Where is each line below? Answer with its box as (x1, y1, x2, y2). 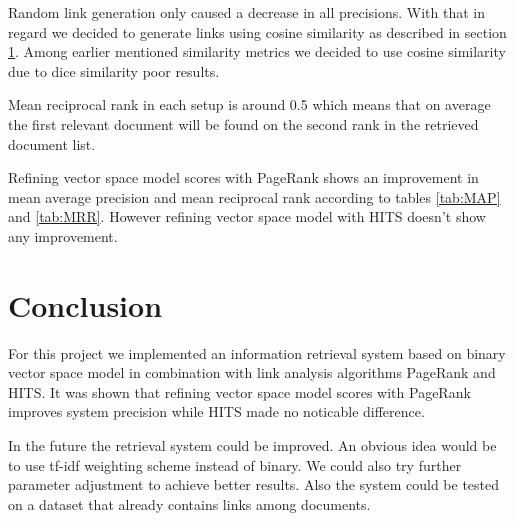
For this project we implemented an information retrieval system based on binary (8, 342, 506, 363)
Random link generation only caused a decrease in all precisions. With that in (8, 2, 486, 22)
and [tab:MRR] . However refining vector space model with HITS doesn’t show (8, 206, 486, 227)
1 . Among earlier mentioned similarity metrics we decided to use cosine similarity (8, 41, 506, 62)
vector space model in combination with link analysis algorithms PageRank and (8, 362, 496, 383)
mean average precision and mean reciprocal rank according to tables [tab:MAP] (8, 186, 501, 207)
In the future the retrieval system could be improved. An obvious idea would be (8, 435, 497, 456)
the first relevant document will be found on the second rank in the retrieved (8, 113, 479, 134)
